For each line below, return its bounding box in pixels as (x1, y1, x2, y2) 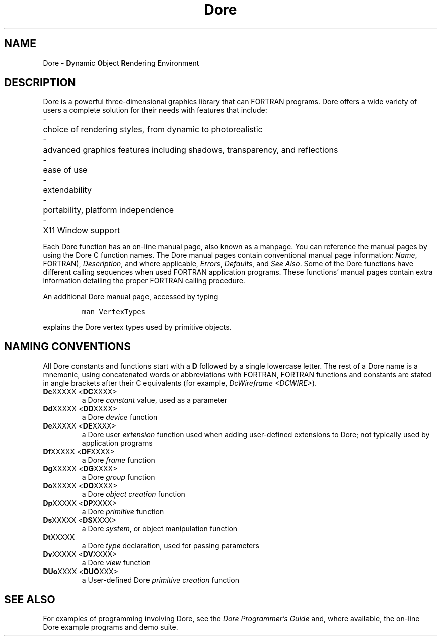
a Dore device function (82, 413, 158, 422)
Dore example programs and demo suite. (43, 623, 178, 632)
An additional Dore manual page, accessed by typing (43, 292, 218, 301)
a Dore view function (82, 558, 151, 567)
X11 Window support (43, 225, 120, 236)
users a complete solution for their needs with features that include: (43, 106, 267, 115)
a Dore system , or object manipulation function (82, 524, 238, 533)
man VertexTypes (82, 308, 146, 316)
